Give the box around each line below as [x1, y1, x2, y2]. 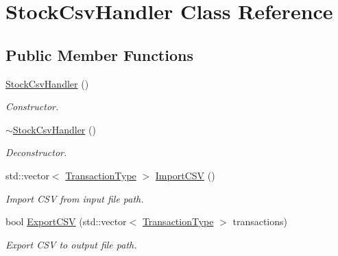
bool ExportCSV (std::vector [5, 214, 127, 229]
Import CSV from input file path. [5, 191, 144, 205]
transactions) [232, 214, 288, 229]
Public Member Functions [5, 44, 193, 65]
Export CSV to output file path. [5, 237, 137, 251]
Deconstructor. [5, 145, 67, 159]
